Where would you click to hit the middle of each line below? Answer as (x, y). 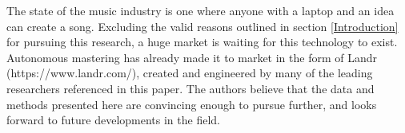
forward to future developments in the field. (113, 120)
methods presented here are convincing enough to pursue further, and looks (192, 104)
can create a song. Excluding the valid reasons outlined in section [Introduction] (202, 26)
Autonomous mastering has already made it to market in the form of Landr (192, 57)
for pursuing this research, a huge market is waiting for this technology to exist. (202, 42)
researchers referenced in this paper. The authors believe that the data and (190, 88)
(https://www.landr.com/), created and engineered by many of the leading (190, 73)
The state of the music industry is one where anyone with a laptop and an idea (200, 10)
